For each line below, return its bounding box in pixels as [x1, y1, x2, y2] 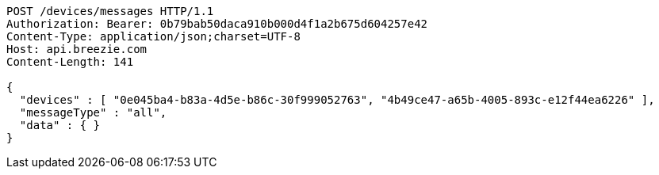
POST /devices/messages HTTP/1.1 [6, 5, 214, 17]
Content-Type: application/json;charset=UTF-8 [6, 30, 301, 43]
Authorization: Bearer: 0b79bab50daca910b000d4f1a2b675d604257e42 [6, 17, 428, 30]
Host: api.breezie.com [6, 43, 148, 55]
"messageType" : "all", [19, 106, 167, 119]
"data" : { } [19, 119, 101, 131]
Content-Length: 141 [6, 55, 134, 68]
